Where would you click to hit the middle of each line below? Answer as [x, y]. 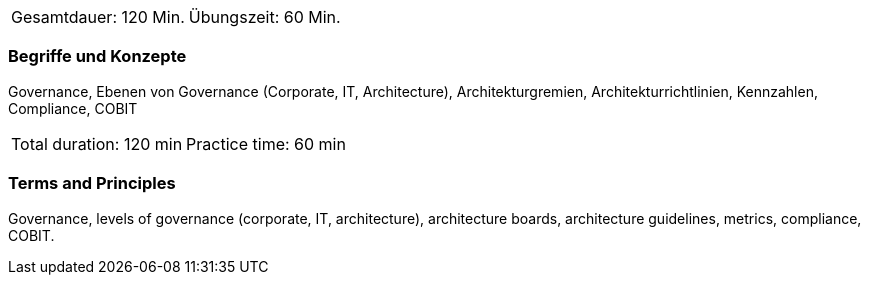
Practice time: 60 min [266, 143]
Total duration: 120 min [97, 143]
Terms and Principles [92, 183]
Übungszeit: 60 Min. [264, 17]
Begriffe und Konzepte [97, 56]
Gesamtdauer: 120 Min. [98, 17]
